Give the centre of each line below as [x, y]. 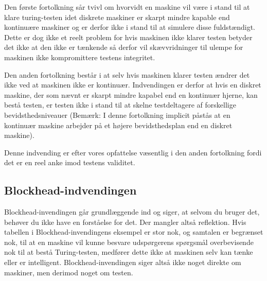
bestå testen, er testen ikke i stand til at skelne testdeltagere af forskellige [120, 105]
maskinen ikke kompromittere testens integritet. [80, 57]
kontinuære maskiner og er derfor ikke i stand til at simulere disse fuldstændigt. [130, 27]
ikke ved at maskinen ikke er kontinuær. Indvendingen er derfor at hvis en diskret [133, 85]
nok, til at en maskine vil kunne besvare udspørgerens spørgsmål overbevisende [129, 242]
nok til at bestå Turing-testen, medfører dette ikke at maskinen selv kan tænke [129, 252]
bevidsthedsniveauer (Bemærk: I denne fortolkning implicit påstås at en [117, 115]
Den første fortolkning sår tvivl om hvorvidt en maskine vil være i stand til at [127, 7]
